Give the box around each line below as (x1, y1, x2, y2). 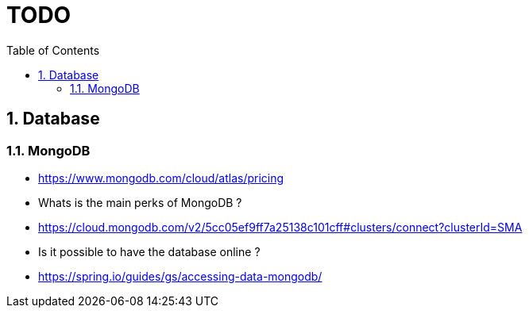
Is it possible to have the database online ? (38, 244, 261, 258)
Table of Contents (6, 43, 100, 57)
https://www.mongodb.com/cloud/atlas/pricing (38, 170, 284, 185)
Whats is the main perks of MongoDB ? (38, 195, 242, 209)
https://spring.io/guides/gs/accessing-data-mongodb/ (38, 269, 322, 283)
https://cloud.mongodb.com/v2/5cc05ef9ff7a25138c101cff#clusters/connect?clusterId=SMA (38, 220, 523, 234)
